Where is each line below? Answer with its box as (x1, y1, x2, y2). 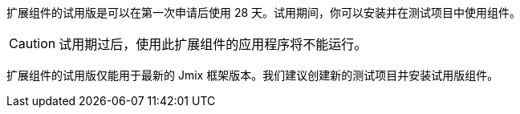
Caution (9, 35, 56, 51)
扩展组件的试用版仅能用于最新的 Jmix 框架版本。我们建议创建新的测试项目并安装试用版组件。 (6, 68, 499, 82)
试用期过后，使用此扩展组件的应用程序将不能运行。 (59, 36, 368, 52)
